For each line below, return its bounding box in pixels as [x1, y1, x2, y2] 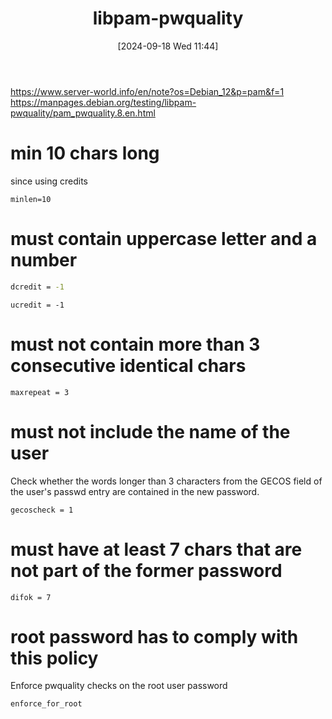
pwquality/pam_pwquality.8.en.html [10, 107, 156, 119]
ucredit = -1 [10, 300, 65, 310]
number [10, 249, 78, 272]
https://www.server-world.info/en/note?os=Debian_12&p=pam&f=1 [10, 85, 285, 97]
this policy [10, 647, 99, 669]
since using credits [10, 175, 88, 187]
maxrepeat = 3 [10, 387, 70, 397]
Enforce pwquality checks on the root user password [10, 680, 228, 692]
